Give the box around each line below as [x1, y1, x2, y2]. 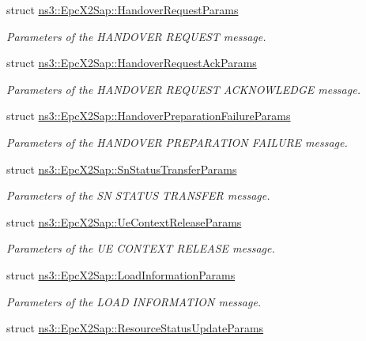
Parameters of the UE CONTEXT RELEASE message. [6, 240, 275, 257]
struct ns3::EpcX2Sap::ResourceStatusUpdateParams [6, 320, 264, 336]
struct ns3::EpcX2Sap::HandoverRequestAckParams [6, 54, 257, 71]
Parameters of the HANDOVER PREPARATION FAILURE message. [6, 133, 348, 150]
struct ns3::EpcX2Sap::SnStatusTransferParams [6, 160, 237, 177]
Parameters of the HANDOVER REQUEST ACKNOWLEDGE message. [6, 81, 360, 97]
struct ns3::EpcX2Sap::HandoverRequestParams [6, 2, 239, 17]
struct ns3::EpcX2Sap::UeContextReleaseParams [6, 213, 242, 230]
